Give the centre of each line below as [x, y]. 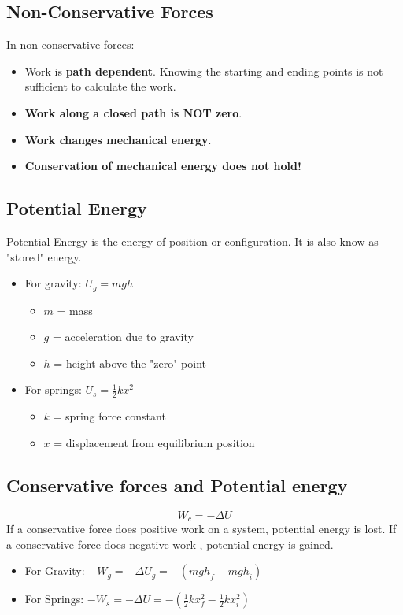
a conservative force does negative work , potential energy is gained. [170, 544]
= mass [75, 310]
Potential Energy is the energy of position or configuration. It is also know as [192, 241]
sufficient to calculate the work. [100, 86]
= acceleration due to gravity [123, 337]
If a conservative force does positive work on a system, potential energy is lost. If [201, 529]
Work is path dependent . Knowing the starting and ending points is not [204, 70]
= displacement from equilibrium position [154, 442]
